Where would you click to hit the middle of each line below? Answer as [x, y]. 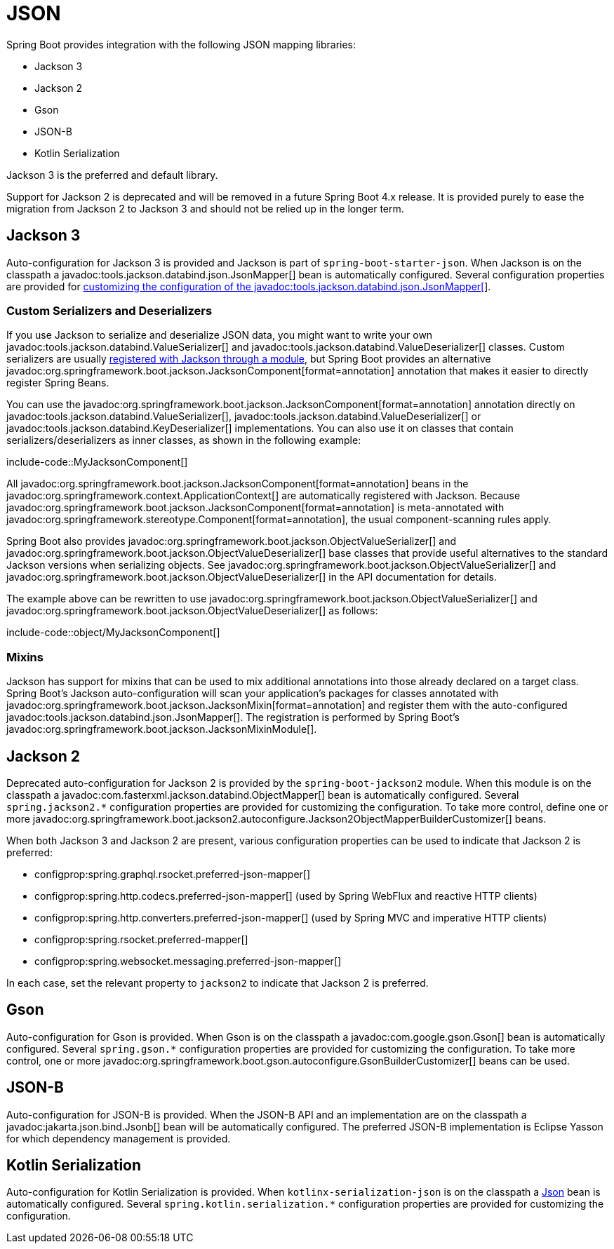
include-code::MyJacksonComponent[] [97, 462]
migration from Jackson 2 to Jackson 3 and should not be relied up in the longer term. [205, 208]
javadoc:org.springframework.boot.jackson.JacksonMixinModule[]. [162, 729]
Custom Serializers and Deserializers [109, 310]
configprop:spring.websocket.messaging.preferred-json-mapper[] [188, 961]
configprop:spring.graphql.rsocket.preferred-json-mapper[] [173, 874]
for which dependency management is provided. [119, 1138]
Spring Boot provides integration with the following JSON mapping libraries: [181, 44]
